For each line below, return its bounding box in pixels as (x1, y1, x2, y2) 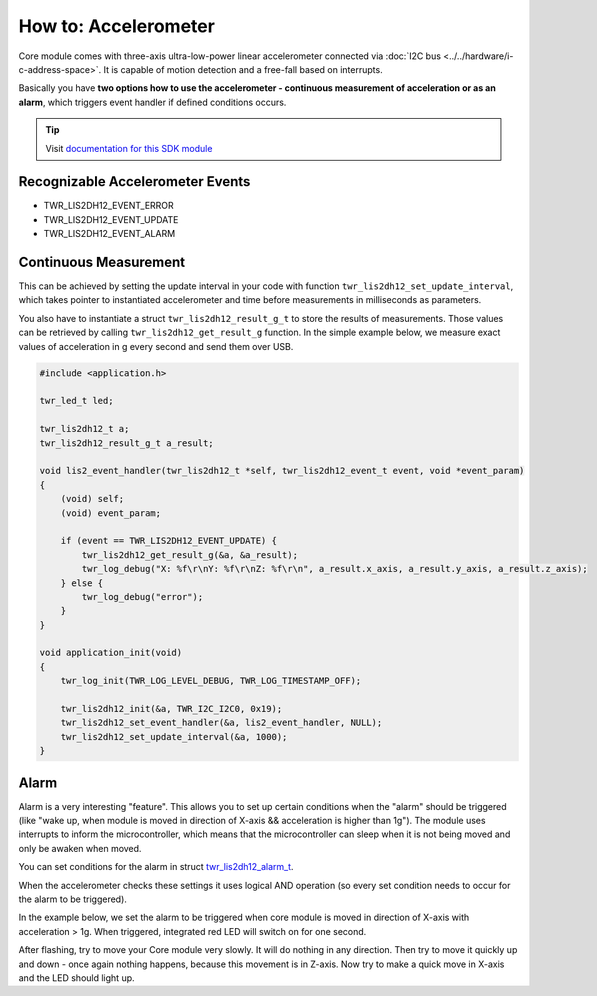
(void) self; (60, 493, 125, 505)
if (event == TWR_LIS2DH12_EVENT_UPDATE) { (60, 535, 277, 547)
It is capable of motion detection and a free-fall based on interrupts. (103, 63, 384, 75)
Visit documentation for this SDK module (45, 142, 213, 154)
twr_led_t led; (39, 395, 114, 407)
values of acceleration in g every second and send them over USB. (18, 340, 294, 352)
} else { (60, 577, 104, 589)
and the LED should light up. (18, 971, 135, 984)
